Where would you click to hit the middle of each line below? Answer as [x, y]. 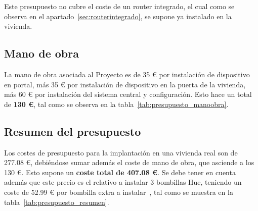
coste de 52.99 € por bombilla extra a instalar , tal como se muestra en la [119, 192]
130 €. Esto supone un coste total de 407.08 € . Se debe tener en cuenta [120, 172]
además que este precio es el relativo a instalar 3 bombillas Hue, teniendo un [123, 182]
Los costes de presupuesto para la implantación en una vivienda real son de [121, 152]
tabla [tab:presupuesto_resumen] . [57, 202]
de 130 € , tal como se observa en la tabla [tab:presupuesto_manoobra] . [116, 104]
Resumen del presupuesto [73, 131]
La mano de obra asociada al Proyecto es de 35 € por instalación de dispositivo [127, 74]
